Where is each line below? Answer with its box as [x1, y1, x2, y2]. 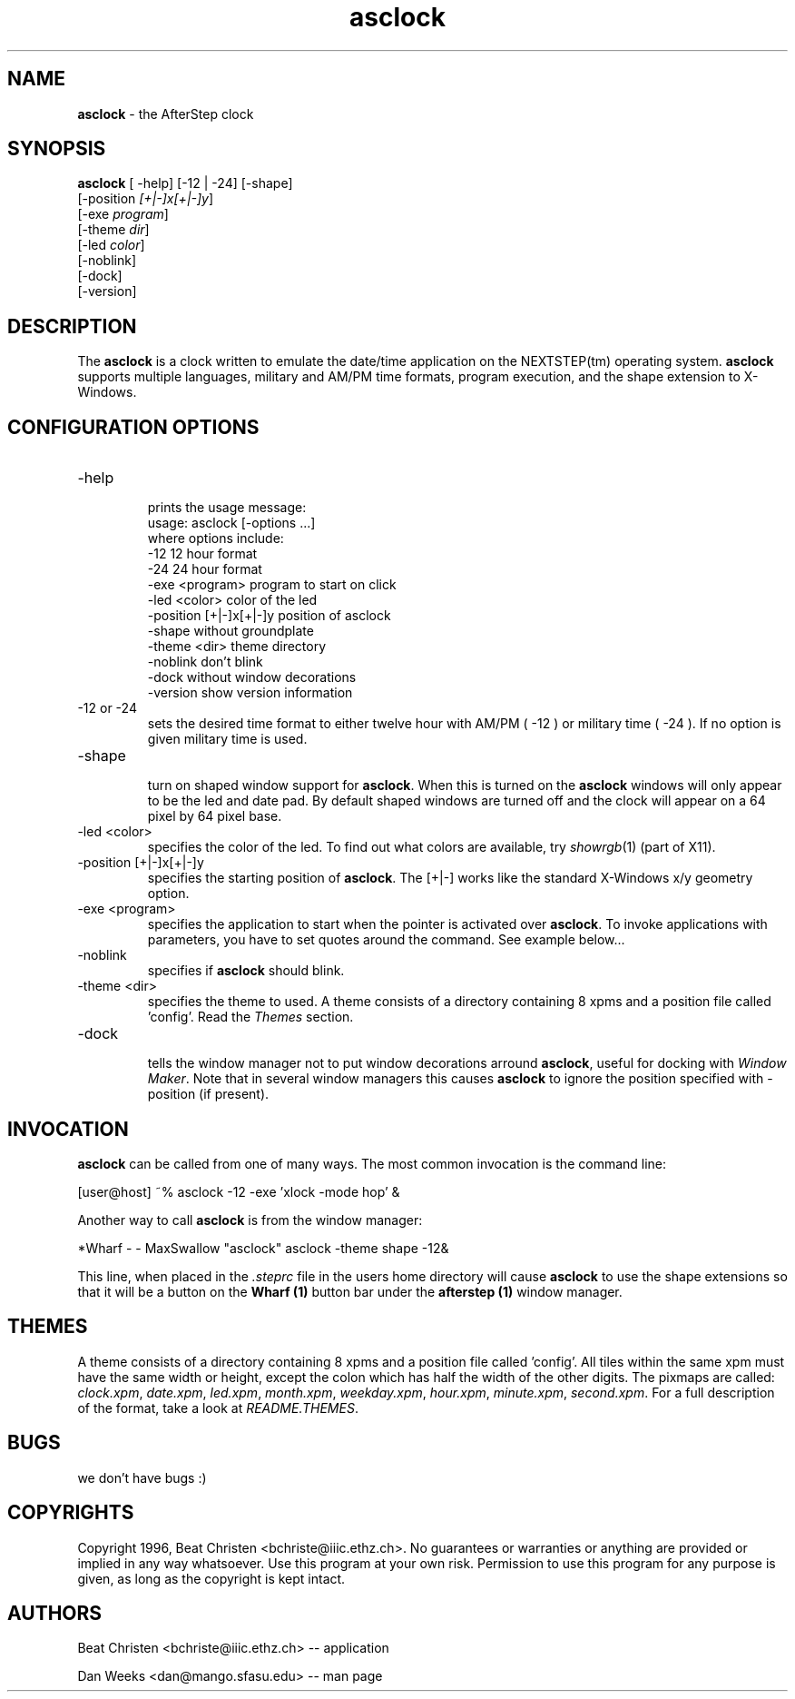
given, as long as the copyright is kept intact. [77, 1570, 346, 1586]
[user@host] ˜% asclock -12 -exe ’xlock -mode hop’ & [77, 1183, 400, 1200]
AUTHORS [7, 1601, 103, 1625]
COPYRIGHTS [7, 1501, 134, 1525]
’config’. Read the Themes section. [147, 1009, 354, 1025]
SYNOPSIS [7, 137, 106, 161]
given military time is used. [147, 731, 308, 747]
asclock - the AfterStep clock [77, 105, 254, 122]
